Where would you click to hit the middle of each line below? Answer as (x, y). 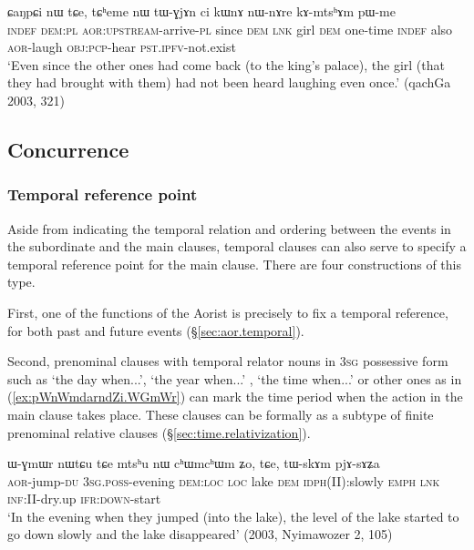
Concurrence (68, 149)
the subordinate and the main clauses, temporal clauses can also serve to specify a (237, 246)
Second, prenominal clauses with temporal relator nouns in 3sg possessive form (228, 361)
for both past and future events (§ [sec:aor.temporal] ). (156, 330)
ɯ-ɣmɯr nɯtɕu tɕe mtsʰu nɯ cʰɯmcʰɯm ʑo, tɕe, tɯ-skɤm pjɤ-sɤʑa (194, 463)
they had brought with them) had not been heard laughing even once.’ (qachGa (229, 82)
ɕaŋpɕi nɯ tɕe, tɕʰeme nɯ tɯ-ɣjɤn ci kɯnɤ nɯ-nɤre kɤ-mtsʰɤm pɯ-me (201, 11)
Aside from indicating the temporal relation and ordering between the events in (229, 228)
